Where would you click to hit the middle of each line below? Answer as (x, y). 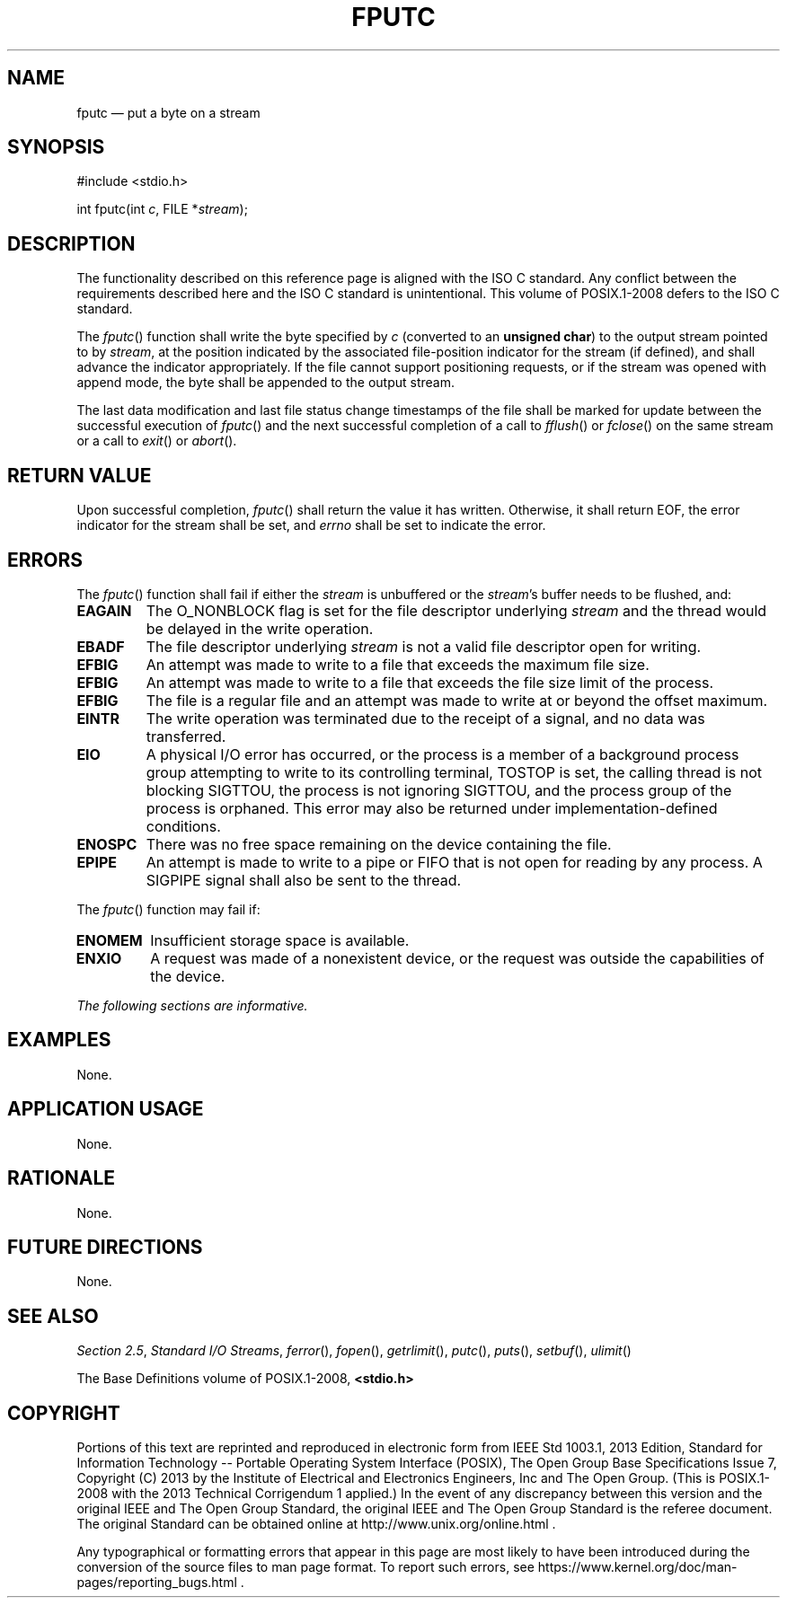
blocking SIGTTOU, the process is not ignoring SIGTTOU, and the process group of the (439, 790)
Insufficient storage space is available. (280, 940)
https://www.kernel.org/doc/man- (637, 1567)
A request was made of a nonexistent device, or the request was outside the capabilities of (457, 958)
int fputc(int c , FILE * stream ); (162, 209)
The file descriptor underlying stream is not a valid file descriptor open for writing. (424, 646)
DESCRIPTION (71, 243)
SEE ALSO (53, 1316)
